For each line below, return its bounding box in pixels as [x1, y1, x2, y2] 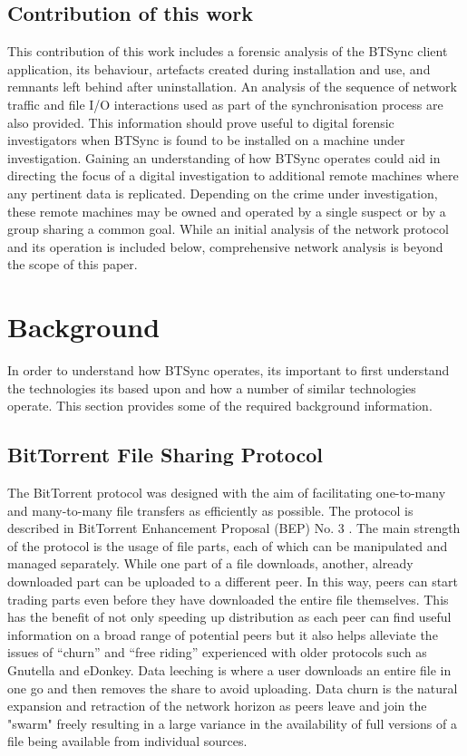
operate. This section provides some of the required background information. [7, 396, 433, 415]
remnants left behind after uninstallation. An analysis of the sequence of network [7, 77, 457, 96]
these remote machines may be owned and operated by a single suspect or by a [7, 201, 446, 220]
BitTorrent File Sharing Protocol [7, 441, 323, 469]
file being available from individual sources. [7, 732, 248, 751]
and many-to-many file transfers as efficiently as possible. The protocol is [7, 500, 413, 519]
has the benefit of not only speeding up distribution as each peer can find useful [7, 607, 452, 626]
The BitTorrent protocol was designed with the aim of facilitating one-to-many [7, 483, 446, 502]
